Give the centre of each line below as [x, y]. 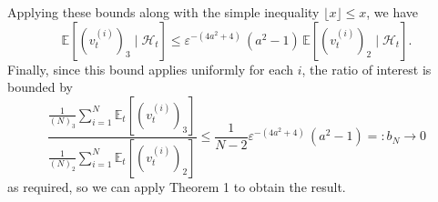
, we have [392, 12]
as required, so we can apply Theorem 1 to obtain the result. [177, 186]
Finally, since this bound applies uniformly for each [151, 69]
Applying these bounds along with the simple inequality [163, 12]
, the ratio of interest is [367, 69]
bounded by [40, 87]
